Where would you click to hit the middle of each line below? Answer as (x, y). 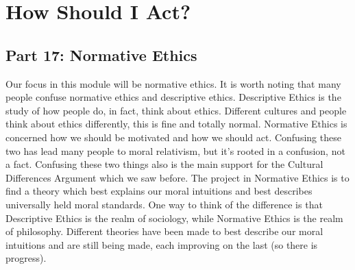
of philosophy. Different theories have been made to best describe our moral (164, 231)
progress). (26, 258)
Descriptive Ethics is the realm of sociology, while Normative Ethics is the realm (174, 218)
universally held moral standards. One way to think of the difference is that (164, 204)
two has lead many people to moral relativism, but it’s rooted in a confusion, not (175, 150)
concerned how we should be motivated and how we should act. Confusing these (173, 137)
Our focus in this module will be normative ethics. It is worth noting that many (173, 83)
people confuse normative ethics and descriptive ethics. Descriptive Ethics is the (173, 97)
